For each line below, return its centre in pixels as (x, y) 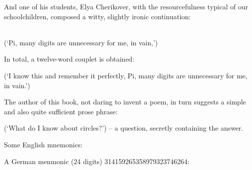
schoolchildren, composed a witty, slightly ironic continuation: (97, 16)
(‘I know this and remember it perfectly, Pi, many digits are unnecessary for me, (126, 75)
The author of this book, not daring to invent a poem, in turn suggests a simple (125, 102)
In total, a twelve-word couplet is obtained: (69, 59)
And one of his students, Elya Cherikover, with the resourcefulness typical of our (126, 6)
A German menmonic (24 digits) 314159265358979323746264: (97, 161)
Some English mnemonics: (43, 144)
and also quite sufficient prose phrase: (61, 111)
